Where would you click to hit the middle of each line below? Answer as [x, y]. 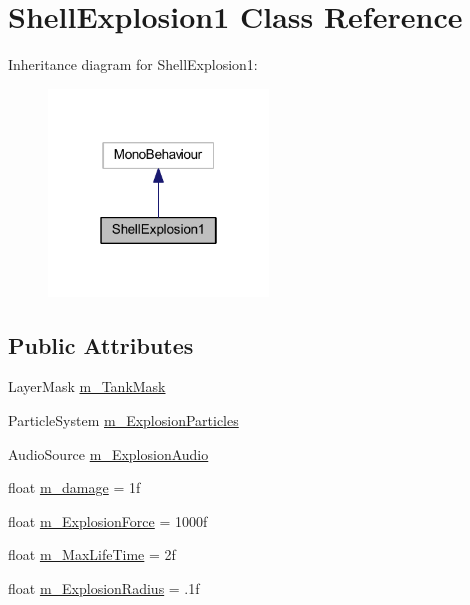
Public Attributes [101, 344]
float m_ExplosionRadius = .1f [104, 587]
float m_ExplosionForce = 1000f [108, 520]
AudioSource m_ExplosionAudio [108, 453]
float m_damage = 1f [74, 487]
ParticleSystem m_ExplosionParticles [123, 420]
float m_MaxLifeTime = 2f [92, 554]
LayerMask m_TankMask [87, 386]
